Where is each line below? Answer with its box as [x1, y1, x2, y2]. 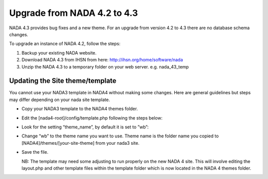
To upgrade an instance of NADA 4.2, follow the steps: [9, 41, 121, 47]
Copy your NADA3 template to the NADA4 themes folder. [21, 106, 138, 112]
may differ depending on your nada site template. [9, 97, 110, 103]
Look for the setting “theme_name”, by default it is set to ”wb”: [21, 124, 149, 130]
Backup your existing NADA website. [21, 50, 97, 56]
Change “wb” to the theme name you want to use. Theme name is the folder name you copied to [21, 133, 219, 139]
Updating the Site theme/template [9, 77, 117, 85]
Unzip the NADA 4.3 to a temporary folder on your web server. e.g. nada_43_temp [21, 63, 189, 69]
